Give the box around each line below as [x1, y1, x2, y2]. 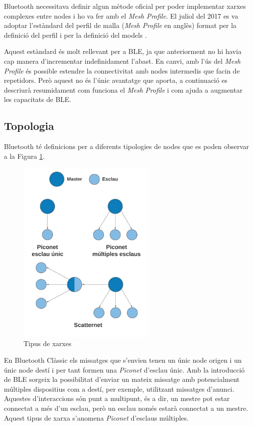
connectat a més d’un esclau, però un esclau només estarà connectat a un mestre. [4, 403, 248, 413]
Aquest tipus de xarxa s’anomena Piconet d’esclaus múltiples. [4, 412, 189, 423]
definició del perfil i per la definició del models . [4, 29, 147, 40]
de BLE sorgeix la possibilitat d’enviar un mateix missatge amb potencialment [4, 374, 240, 384]
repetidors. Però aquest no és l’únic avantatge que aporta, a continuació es [4, 75, 228, 85]
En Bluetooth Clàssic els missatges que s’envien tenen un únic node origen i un [4, 355, 242, 365]
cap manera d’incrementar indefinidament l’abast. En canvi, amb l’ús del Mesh [4, 55, 241, 66]
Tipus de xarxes [24, 338, 72, 349]
